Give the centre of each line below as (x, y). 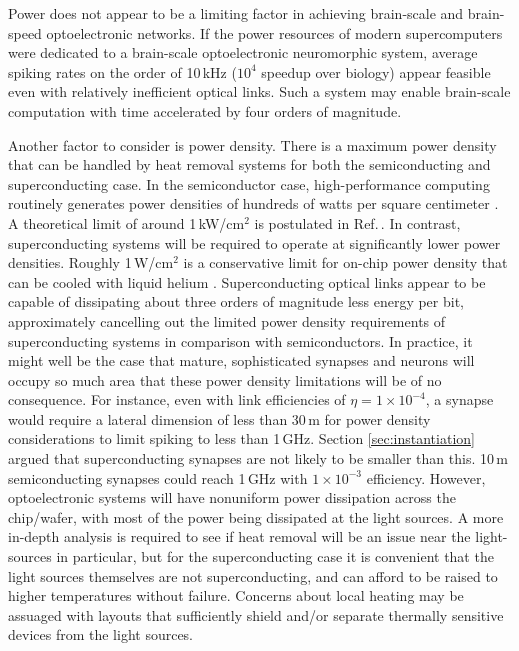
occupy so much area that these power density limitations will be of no (225, 379)
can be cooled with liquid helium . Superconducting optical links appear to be (247, 281)
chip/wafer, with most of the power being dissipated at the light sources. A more (256, 516)
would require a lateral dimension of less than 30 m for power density (219, 418)
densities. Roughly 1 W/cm (91, 262)
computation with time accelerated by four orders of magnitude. (205, 110)
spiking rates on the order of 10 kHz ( (122, 71)
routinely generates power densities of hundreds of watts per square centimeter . (253, 203)
